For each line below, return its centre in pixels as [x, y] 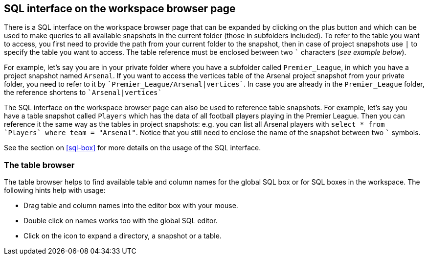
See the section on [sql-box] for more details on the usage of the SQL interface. [133, 148]
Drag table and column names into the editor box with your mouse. [131, 206]
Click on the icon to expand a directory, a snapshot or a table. [123, 236]
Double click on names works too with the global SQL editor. [121, 221]
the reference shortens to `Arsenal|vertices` [83, 93]
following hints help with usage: [55, 190]
